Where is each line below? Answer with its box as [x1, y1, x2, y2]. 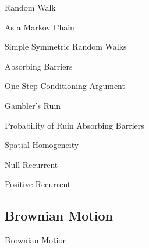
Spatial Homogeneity [5, 139, 79, 151]
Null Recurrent [5, 158, 58, 170]
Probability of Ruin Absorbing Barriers [5, 119, 144, 131]
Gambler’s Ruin [5, 99, 61, 111]
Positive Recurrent [5, 178, 71, 190]
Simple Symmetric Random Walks [5, 40, 127, 53]
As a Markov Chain [5, 20, 74, 33]
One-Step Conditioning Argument [5, 80, 125, 92]
